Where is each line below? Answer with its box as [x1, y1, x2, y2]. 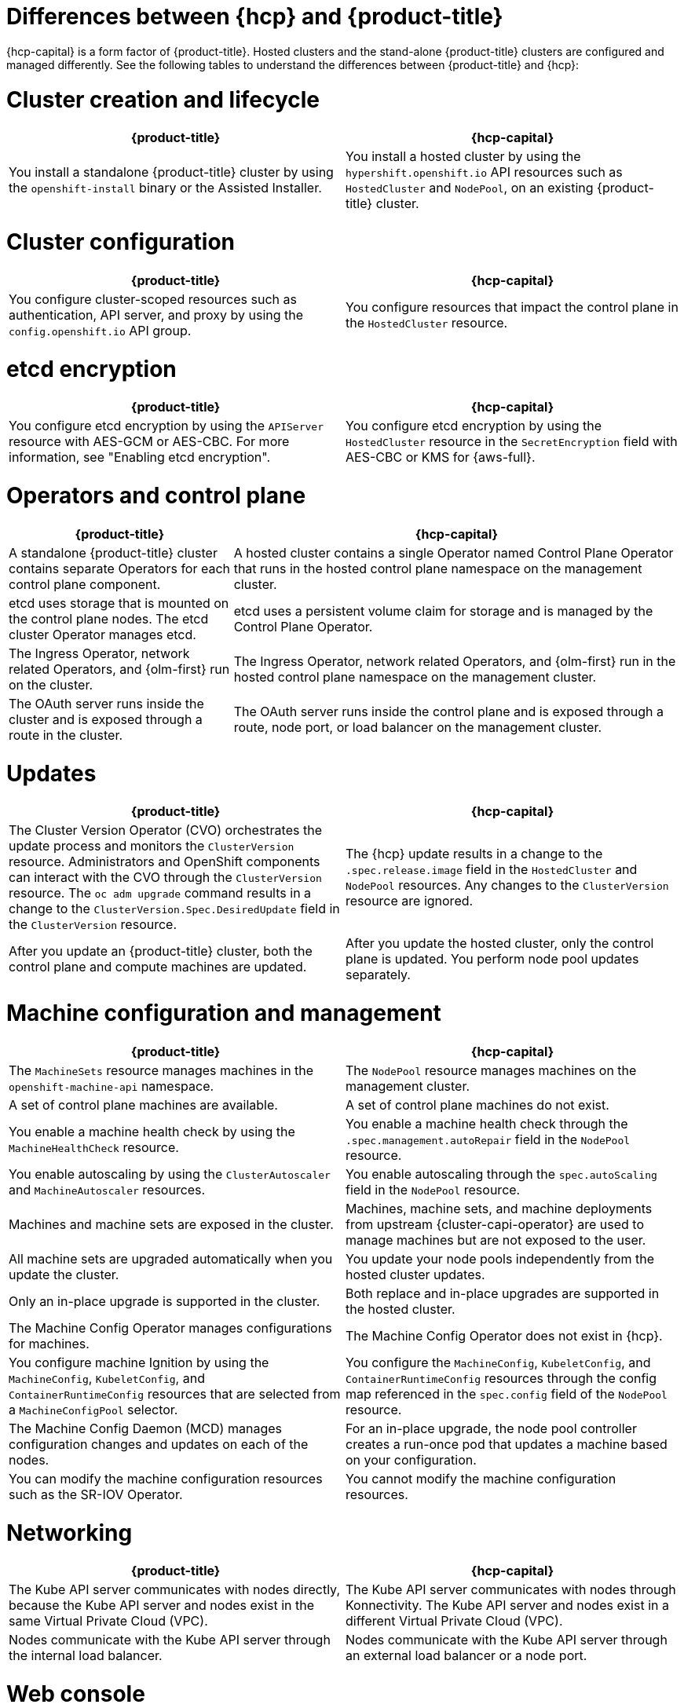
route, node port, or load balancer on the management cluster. [233, 719, 602, 735]
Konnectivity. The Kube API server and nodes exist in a [346, 1597, 669, 1614]
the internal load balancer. [9, 1648, 163, 1664]
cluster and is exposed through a [9, 711, 203, 727]
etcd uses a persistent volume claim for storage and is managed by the [233, 602, 653, 619]
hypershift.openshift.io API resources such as [346, 164, 623, 181]
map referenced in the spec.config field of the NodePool [346, 1385, 668, 1402]
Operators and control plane [6, 482, 306, 509]
